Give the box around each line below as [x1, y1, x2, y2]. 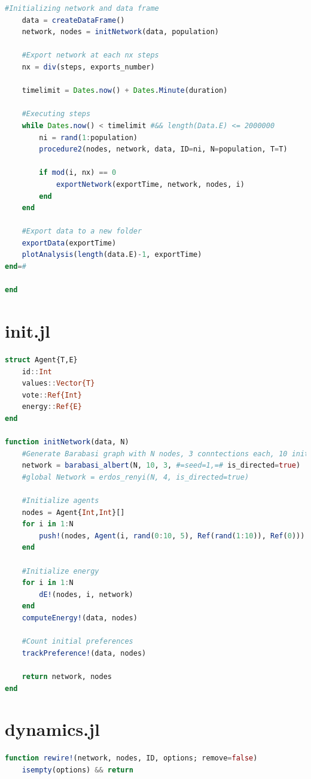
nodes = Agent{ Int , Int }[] [22, 508, 125, 517]
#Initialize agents [22, 496, 99, 505]
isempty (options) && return [22, 765, 133, 774]
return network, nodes [22, 672, 112, 681]
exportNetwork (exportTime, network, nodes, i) [56, 180, 245, 189]
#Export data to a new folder [22, 227, 142, 236]
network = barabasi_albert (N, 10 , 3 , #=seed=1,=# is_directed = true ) [22, 461, 301, 470]
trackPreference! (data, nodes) [22, 648, 147, 657]
